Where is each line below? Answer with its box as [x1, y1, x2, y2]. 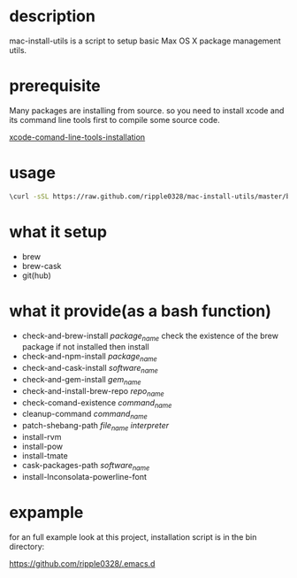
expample [9, 502, 84, 522]
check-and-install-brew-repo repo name [21, 385, 165, 398]
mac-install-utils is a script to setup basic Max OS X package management [9, 35, 281, 46]
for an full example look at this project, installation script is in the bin [9, 531, 257, 542]
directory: [9, 541, 45, 551]
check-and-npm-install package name [21, 351, 157, 364]
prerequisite [9, 76, 102, 96]
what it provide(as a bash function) [9, 301, 272, 320]
